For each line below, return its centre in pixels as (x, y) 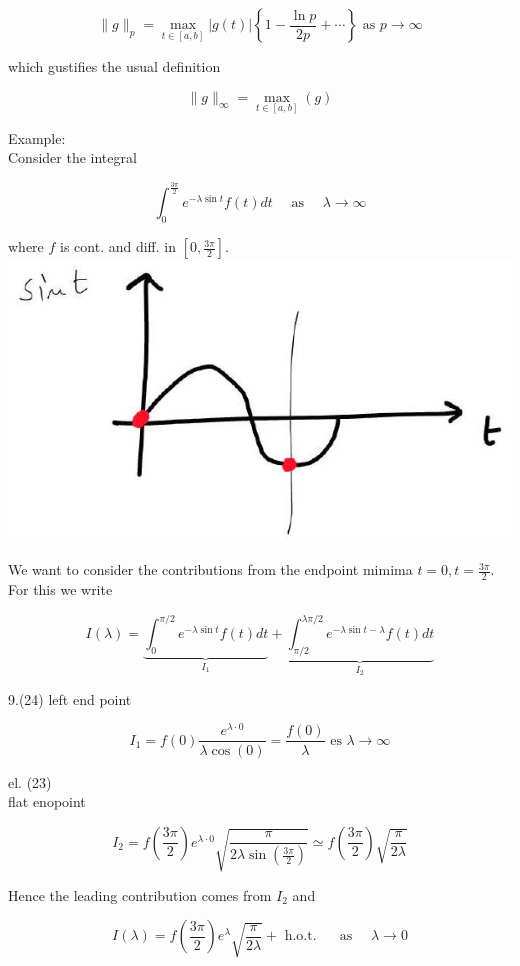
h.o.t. (300, 936)
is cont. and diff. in (118, 246)
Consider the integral (72, 157)
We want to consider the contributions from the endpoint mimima (210, 569)
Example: (37, 137)
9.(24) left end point (70, 698)
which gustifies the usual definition (114, 66)
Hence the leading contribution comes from (140, 894)
